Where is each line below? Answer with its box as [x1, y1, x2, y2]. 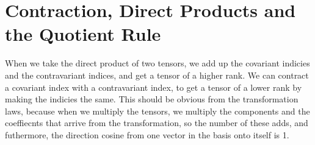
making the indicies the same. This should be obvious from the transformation [5, 93, 299, 105]
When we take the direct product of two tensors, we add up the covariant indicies [5, 57, 310, 69]
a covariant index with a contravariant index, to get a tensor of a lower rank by [5, 80, 302, 93]
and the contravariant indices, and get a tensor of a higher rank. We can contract [5, 68, 309, 81]
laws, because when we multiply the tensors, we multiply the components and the [5, 104, 310, 117]
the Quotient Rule [5, 21, 161, 46]
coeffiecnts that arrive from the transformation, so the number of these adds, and [5, 116, 308, 129]
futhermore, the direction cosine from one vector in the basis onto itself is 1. [5, 128, 289, 141]
